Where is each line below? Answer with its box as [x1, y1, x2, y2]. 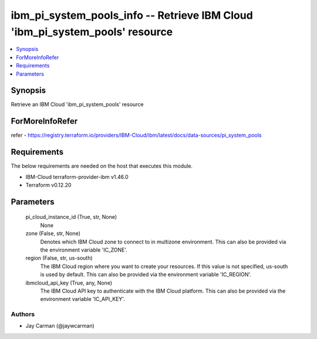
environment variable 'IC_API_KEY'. [40, 296, 126, 303]
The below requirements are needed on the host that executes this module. [11, 162, 193, 169]
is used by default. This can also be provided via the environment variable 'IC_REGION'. [40, 271, 252, 278]
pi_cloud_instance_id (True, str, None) [25, 213, 117, 221]
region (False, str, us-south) [25, 255, 93, 262]
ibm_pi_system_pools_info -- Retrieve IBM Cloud [11, 9, 254, 22]
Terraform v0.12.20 [25, 182, 72, 189]
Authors [11, 310, 35, 318]
